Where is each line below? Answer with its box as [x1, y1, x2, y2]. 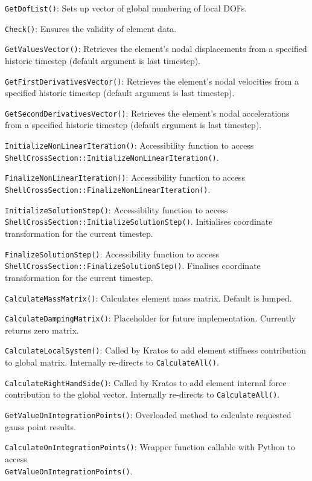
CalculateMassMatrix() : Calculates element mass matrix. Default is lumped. [5, 291, 292, 304]
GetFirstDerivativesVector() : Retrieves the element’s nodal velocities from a [5, 74, 299, 87]
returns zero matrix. [5, 323, 79, 336]
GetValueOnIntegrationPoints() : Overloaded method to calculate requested [5, 408, 291, 421]
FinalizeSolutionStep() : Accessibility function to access [5, 247, 219, 260]
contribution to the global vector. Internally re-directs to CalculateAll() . [5, 388, 280, 401]
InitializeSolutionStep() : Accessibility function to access [5, 203, 228, 216]
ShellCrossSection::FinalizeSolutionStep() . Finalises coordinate [5, 259, 261, 272]
